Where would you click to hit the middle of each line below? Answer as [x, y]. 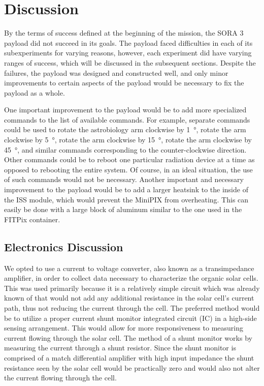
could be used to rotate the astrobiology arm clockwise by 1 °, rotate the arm [125, 129]
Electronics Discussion [64, 246]
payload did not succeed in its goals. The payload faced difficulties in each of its [128, 42]
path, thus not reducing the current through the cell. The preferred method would [132, 307]
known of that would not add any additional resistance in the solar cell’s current [129, 298]
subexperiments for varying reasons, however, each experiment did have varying [128, 53]
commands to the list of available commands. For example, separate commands [127, 119]
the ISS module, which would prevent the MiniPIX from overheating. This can [126, 199]
